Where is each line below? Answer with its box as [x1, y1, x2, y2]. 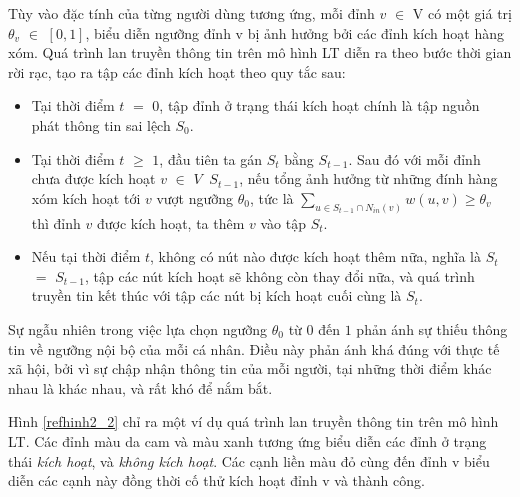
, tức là [250, 187, 294, 208]
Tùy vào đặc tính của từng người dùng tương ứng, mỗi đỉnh [8, 3, 375, 23]
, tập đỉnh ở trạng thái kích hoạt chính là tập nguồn [159, 95, 480, 116]
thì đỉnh [31, 212, 81, 233]
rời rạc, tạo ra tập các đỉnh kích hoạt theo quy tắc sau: [8, 61, 346, 82]
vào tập [260, 212, 306, 233]
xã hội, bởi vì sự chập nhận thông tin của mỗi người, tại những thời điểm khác [8, 358, 492, 379]
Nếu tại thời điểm [31, 246, 141, 267]
